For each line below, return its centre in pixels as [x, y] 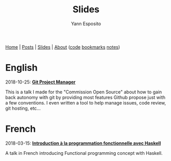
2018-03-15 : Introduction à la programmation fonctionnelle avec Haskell [83, 143]
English [22, 68]
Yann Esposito [86, 24]
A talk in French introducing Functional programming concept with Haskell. [84, 153]
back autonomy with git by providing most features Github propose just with [85, 97]
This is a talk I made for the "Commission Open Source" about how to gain [84, 92]
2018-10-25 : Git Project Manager [40, 82]
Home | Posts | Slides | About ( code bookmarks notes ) [63, 47]
